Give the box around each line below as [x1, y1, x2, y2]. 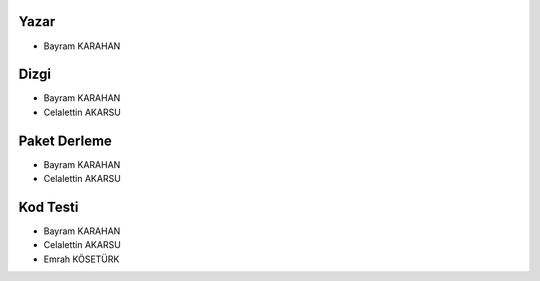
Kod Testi [18, 198, 79, 215]
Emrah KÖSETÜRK [43, 253, 120, 265]
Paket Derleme [18, 132, 112, 149]
